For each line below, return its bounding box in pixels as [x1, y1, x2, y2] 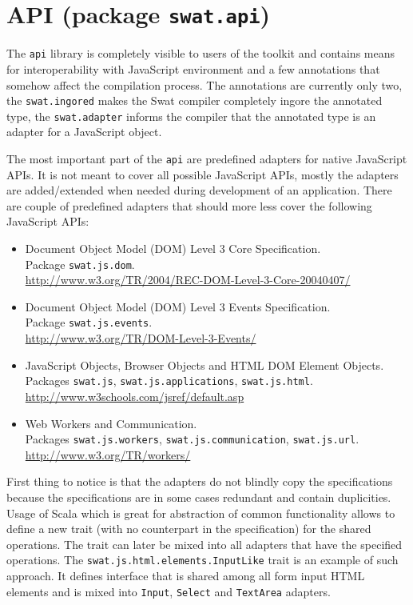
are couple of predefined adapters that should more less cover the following [6, 197, 372, 214]
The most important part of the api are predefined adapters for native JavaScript [6, 150, 407, 166]
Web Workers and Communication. [25, 415, 197, 431]
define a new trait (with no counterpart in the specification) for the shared [6, 520, 371, 537]
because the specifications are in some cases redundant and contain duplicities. [6, 489, 391, 505]
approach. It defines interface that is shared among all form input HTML [6, 567, 365, 584]
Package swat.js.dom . [25, 255, 135, 272]
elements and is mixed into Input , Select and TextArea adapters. [6, 583, 331, 599]
